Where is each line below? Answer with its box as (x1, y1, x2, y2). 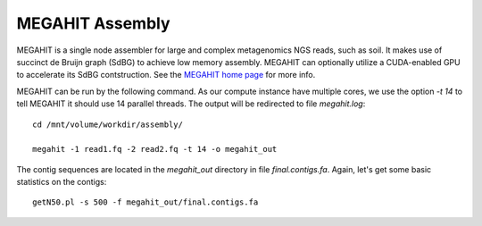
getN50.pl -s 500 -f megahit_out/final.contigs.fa (32, 197, 259, 207)
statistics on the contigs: (16, 177, 107, 188)
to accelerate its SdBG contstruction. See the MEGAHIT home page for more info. (16, 70, 316, 80)
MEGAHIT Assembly (16, 13, 170, 33)
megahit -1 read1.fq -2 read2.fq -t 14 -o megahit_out (32, 144, 278, 155)
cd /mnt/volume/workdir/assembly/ (32, 119, 183, 130)
